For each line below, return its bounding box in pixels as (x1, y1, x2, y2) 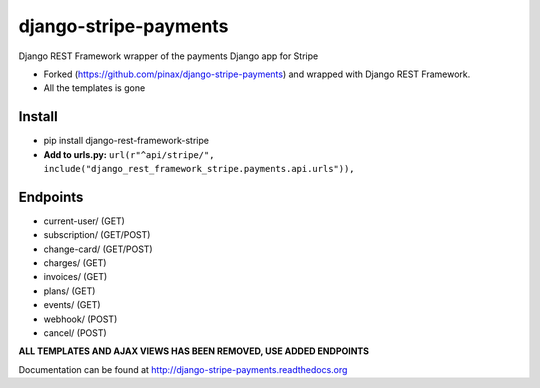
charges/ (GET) (43, 257, 107, 269)
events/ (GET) (43, 299, 101, 311)
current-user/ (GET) (43, 215, 125, 227)
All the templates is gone (43, 82, 146, 94)
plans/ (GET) (43, 285, 96, 297)
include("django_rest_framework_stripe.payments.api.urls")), (43, 163, 355, 175)
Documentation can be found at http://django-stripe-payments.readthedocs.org (18, 363, 348, 375)
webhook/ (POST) (43, 313, 118, 325)
